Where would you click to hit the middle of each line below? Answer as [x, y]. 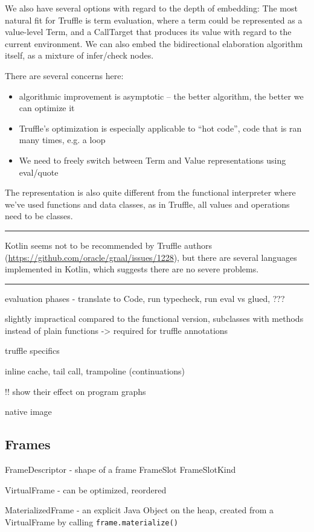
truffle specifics [32, 351]
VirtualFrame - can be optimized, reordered [86, 489]
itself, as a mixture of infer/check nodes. [79, 55]
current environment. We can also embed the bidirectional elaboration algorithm [154, 43]
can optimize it [47, 108]
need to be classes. [39, 216]
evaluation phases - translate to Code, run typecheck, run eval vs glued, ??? [145, 298]
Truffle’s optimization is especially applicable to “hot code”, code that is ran [160, 128]
